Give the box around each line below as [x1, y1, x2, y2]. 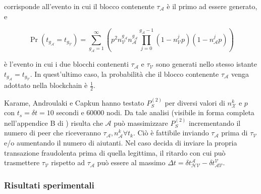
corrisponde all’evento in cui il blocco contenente [4, 1, 154, 11]
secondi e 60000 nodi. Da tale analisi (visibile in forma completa [56, 107, 254, 118]
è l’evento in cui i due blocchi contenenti [4, 59, 129, 69]
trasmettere [4, 157, 40, 168]
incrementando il [188, 117, 241, 128]
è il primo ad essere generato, [167, 1, 257, 11]
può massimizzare [114, 117, 168, 128]
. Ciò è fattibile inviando [133, 127, 209, 138]
